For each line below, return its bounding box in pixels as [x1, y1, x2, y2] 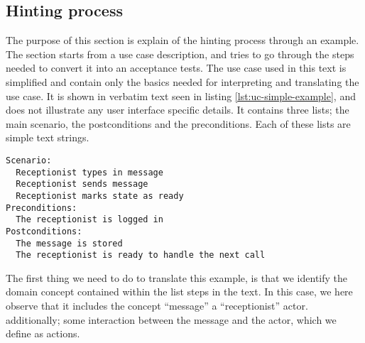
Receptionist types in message [16, 167, 163, 178]
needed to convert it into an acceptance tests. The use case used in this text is [6, 60, 347, 75]
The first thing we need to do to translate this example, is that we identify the [6, 270, 348, 285]
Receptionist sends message [16, 179, 148, 190]
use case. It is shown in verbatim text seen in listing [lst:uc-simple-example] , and [6, 88, 356, 103]
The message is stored [16, 238, 123, 249]
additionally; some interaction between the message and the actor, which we [6, 312, 337, 327]
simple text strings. [6, 130, 89, 145]
